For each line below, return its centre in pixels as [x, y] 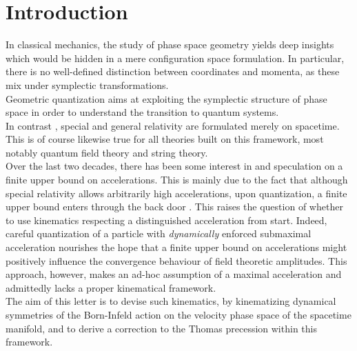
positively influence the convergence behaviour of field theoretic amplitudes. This [176, 260]
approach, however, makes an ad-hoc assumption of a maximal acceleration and [174, 274]
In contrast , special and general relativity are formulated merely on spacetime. [173, 125]
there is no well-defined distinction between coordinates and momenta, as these [173, 71]
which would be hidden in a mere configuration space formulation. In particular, [175, 58]
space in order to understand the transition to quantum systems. [142, 112]
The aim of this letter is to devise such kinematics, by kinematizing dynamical [171, 301]
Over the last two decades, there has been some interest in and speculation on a [174, 166]
